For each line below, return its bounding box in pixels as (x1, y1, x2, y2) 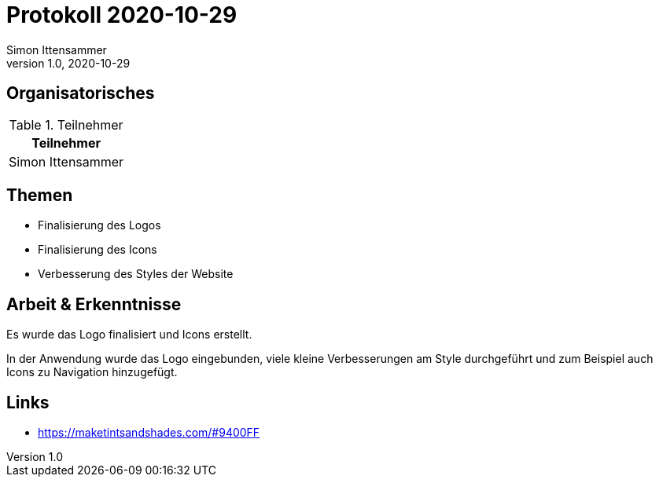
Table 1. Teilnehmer (9, 116, 123, 133)
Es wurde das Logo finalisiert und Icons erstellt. (6, 327, 252, 342)
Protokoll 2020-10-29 (6, 2, 237, 28)
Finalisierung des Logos (38, 218, 161, 232)
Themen (6, 185, 73, 206)
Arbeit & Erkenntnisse (6, 294, 182, 314)
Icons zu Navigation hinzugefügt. (6, 365, 178, 379)
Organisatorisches (6, 83, 155, 104)
